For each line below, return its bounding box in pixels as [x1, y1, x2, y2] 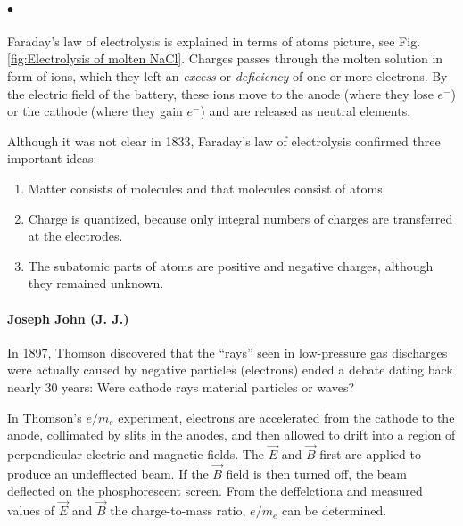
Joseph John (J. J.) [7, 308, 129, 327]
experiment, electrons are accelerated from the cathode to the [118, 407, 455, 426]
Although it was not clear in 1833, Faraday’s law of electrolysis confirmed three [7, 131, 441, 150]
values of [7, 501, 54, 520]
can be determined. [281, 501, 387, 520]
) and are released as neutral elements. [200, 102, 411, 120]
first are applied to [319, 444, 421, 463]
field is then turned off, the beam [226, 464, 407, 482]
